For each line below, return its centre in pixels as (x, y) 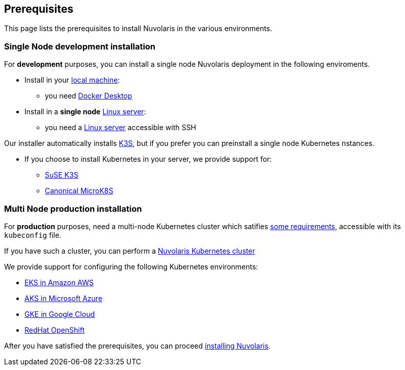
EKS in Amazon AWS (59, 282)
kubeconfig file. (33, 235)
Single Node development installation (80, 46)
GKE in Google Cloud (60, 314)
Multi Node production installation (73, 208)
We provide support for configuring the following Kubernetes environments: (131, 266)
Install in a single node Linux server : (85, 112)
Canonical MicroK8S (79, 191)
